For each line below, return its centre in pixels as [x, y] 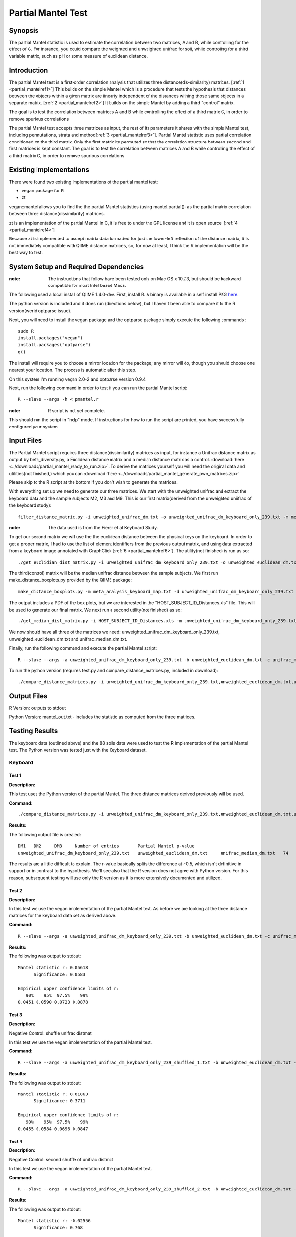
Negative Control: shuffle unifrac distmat [51, 1033]
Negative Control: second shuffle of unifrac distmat [61, 1159]
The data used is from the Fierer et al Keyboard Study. [103, 528]
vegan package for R [43, 190]
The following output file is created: [45, 834]
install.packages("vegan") [51, 338]
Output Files [28, 696]
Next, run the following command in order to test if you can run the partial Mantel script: [98, 388]
